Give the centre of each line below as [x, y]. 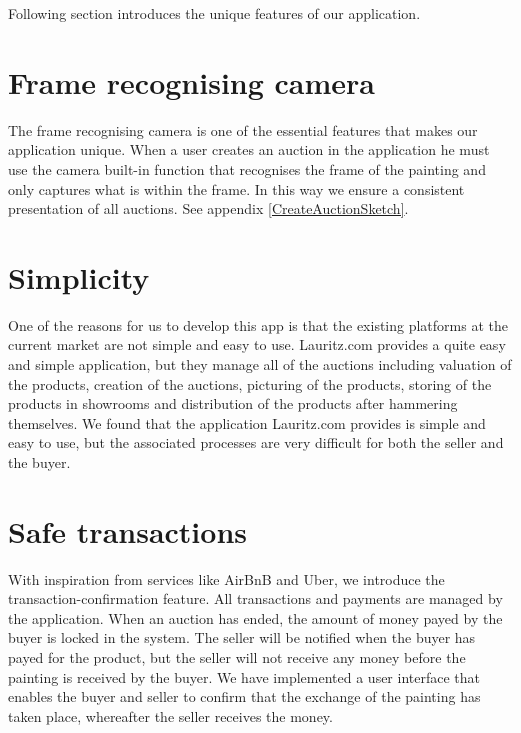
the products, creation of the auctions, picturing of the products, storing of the [250, 383]
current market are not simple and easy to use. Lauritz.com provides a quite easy [257, 344]
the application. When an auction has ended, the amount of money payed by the [255, 617]
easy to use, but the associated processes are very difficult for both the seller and [256, 442]
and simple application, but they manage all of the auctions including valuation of [260, 364]
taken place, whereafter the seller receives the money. [170, 715]
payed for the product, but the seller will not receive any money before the [237, 657]
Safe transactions [128, 530]
